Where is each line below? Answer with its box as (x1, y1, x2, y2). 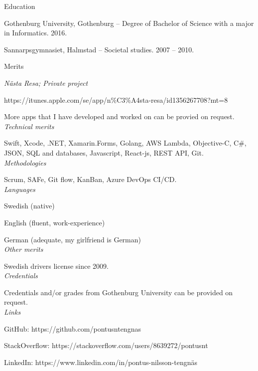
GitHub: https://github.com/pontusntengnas (4, 323, 141, 334)
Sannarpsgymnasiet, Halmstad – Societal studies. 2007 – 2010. (4, 44, 194, 54)
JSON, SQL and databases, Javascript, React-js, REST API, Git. (4, 147, 204, 158)
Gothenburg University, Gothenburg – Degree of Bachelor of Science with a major (4, 17, 254, 28)
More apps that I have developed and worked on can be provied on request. (4, 111, 235, 122)
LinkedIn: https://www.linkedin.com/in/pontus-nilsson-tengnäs (4, 357, 197, 367)
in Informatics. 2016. (4, 27, 67, 38)
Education (4, 1, 35, 11)
